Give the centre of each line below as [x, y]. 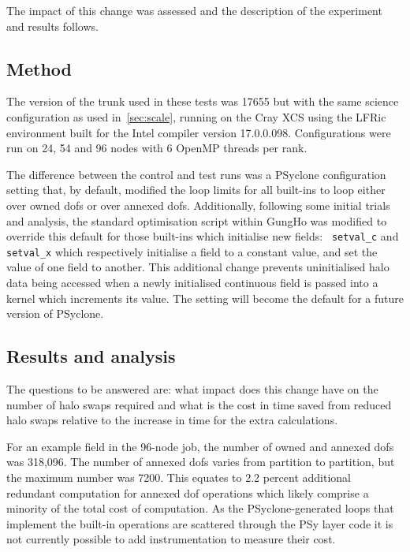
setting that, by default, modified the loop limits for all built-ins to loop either [196, 190]
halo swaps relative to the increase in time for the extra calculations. [172, 420]
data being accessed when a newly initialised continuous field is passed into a [192, 283]
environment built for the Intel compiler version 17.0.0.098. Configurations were [199, 132]
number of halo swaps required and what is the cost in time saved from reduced [199, 404]
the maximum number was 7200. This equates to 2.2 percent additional [179, 477]
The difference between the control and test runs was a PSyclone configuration [196, 174]
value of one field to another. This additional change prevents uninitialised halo [198, 267]
